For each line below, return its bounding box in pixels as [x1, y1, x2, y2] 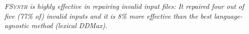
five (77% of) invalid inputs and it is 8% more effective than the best [4, 10, 212, 21]
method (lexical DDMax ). [31, 20, 107, 31]
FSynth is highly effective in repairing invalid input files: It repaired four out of [4, 1, 244, 11]
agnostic [4, 20, 29, 31]
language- [213, 10, 243, 21]
